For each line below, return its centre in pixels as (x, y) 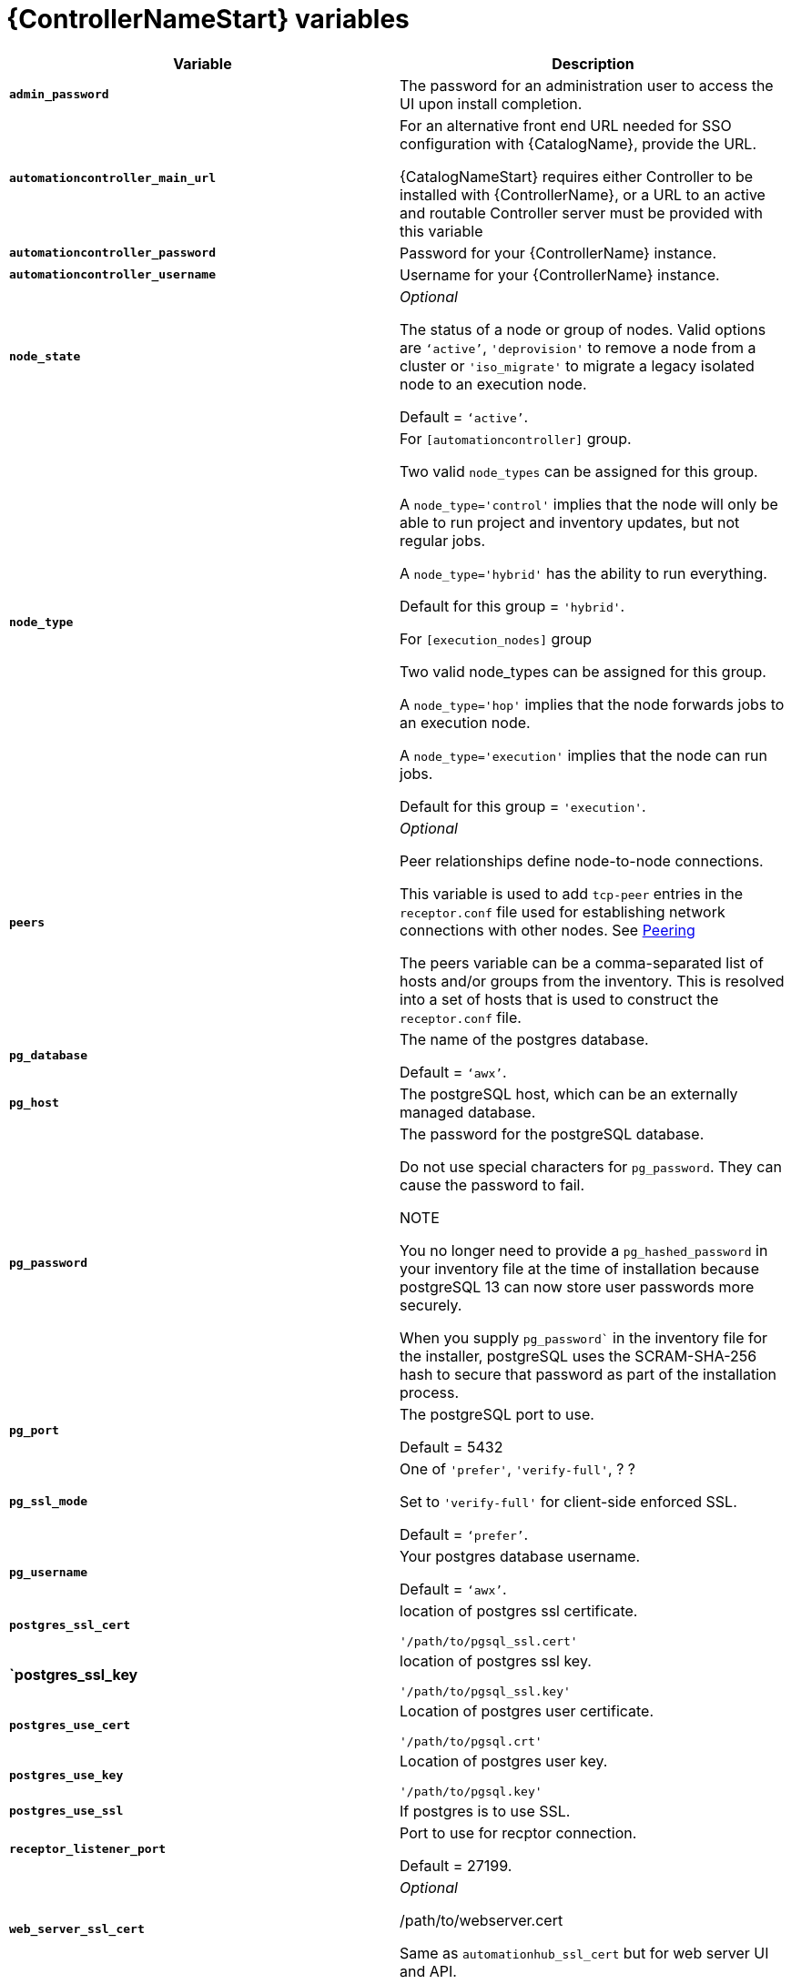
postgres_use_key (66, 1775)
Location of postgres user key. (504, 1761)
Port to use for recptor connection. (518, 1832)
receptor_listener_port (88, 1849)
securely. (431, 1305)
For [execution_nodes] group (496, 638)
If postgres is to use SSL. (485, 1811)
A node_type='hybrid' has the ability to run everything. (583, 573)
